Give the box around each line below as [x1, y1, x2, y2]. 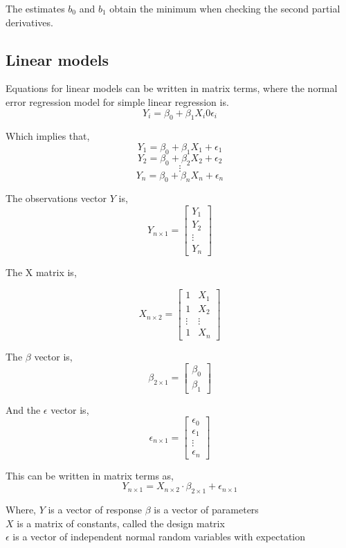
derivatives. [6, 15, 53, 29]
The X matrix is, [6, 265, 77, 280]
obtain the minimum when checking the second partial [109, 1, 340, 15]
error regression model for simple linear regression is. [6, 94, 229, 109]
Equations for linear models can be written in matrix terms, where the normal [6, 81, 338, 95]
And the [6, 402, 41, 417]
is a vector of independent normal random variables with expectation [12, 529, 306, 544]
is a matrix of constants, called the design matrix [17, 515, 225, 530]
